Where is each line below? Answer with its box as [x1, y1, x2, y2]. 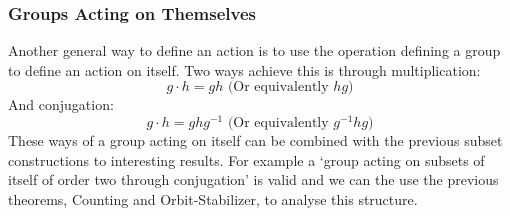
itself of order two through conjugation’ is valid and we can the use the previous [8, 169, 499, 190]
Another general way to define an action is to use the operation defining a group [8, 40, 501, 61]
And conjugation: [8, 94, 114, 115]
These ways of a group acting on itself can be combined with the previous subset [8, 130, 503, 151]
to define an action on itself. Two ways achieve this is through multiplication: [8, 59, 481, 80]
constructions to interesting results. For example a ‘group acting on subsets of [8, 149, 485, 170]
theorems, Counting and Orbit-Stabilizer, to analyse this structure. [8, 188, 418, 209]
